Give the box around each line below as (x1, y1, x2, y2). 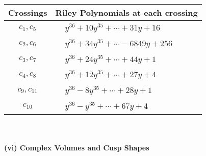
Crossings (8, 7, 47, 18)
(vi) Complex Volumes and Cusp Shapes (4, 142, 149, 153)
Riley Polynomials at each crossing (55, 7, 198, 18)
